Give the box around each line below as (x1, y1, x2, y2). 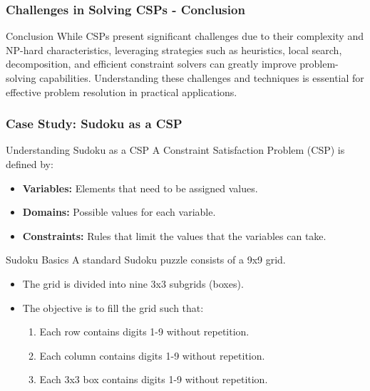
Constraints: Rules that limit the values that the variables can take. (22, 228, 327, 243)
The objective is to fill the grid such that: (22, 300, 204, 315)
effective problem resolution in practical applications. (6, 84, 237, 99)
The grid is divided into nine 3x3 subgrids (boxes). (22, 276, 244, 291)
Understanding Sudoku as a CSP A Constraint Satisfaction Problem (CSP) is (6, 142, 345, 157)
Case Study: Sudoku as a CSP (6, 115, 183, 132)
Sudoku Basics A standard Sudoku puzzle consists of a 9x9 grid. (6, 252, 286, 267)
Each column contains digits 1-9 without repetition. (39, 348, 265, 363)
